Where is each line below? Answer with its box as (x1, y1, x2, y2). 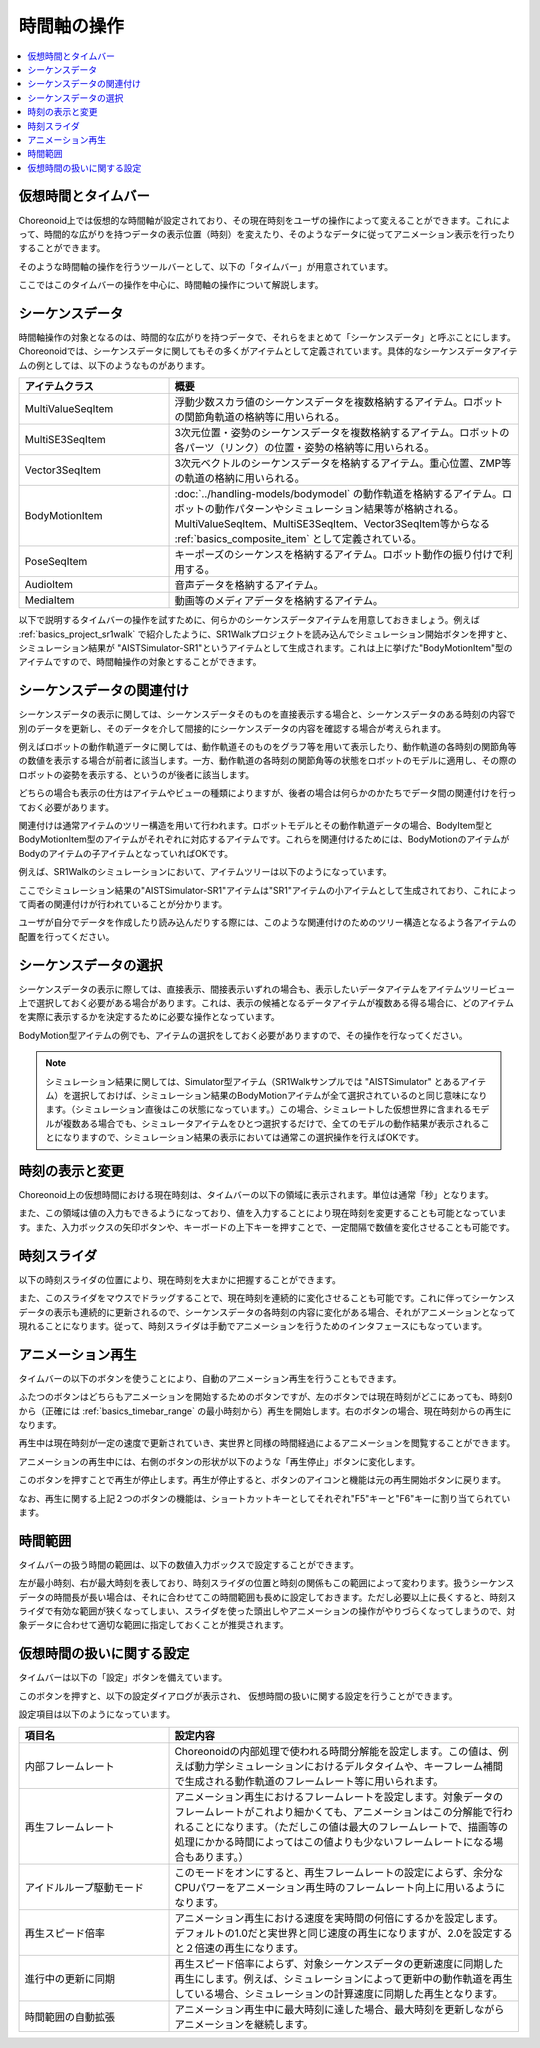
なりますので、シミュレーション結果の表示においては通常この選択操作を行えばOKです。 (62, 1131, 424, 1144)
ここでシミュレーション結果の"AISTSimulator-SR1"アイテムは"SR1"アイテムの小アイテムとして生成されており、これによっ (18, 884, 517, 896)
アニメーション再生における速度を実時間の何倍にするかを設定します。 (174, 1911, 504, 1925)
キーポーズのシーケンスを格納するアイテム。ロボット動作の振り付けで (174, 548, 504, 562)
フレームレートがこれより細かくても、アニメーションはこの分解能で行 (174, 1805, 504, 1819)
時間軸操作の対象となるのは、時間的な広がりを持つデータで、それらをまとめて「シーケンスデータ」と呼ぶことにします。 (18, 331, 516, 344)
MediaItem (24, 593, 75, 607)
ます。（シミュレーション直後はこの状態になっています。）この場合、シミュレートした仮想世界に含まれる (45, 1103, 472, 1115)
